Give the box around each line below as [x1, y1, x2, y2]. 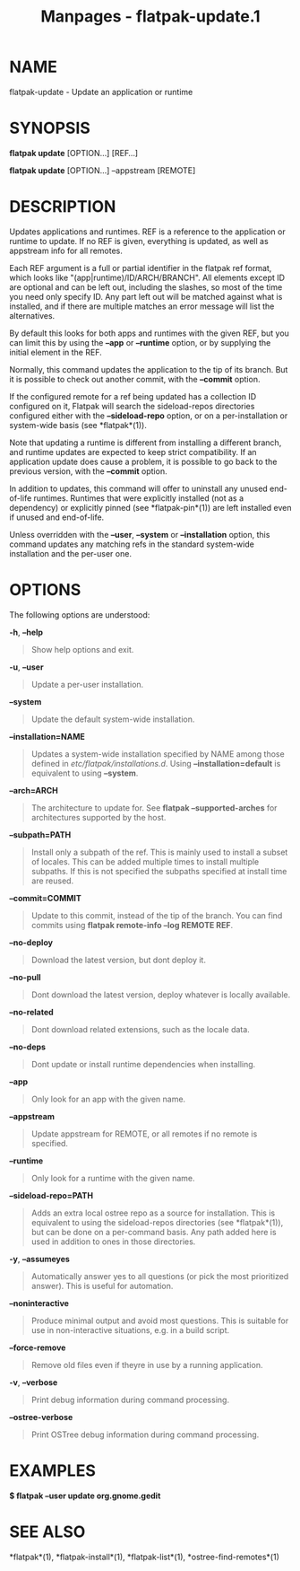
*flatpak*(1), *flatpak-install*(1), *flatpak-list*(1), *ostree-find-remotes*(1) [9, 1551, 280, 1562]
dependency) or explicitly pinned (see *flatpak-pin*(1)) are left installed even [9, 502, 292, 513]
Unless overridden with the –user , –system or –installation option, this [9, 529, 270, 540]
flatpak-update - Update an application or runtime [9, 86, 193, 97]
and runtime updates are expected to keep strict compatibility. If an [9, 446, 257, 457]
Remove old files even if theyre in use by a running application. [30, 1359, 263, 1370]
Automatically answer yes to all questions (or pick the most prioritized [30, 1270, 289, 1281]
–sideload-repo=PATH [9, 1189, 94, 1200]
